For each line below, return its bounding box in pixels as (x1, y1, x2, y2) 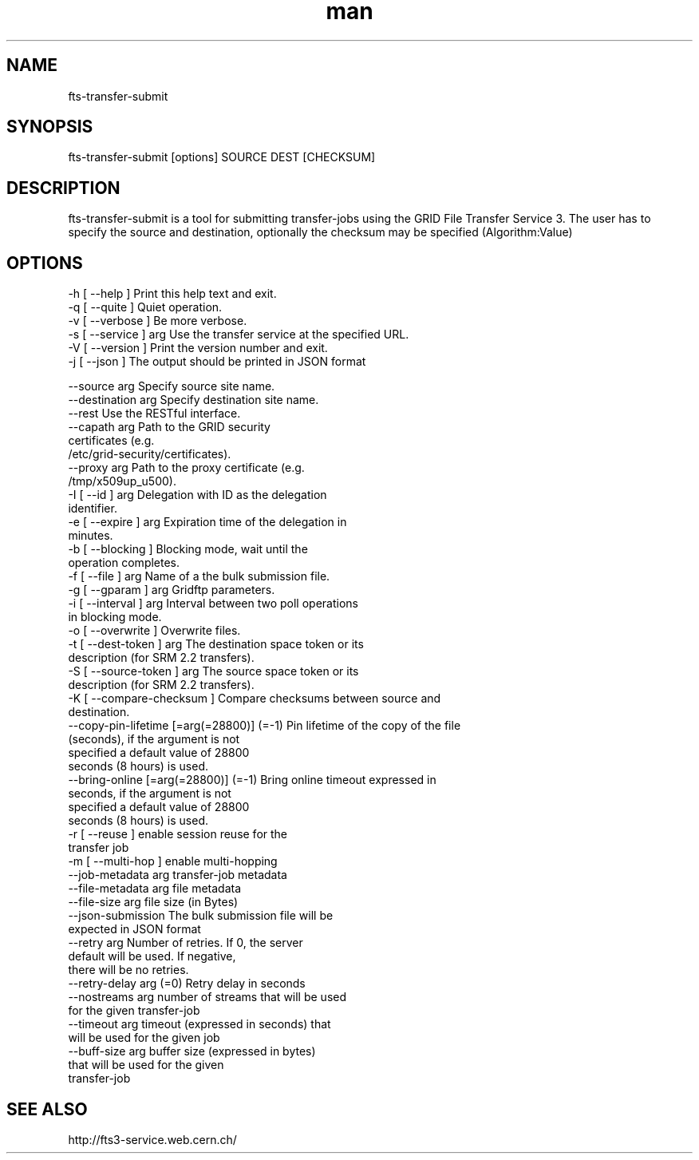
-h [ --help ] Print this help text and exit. (68, 287, 277, 301)
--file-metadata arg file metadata (68, 881, 242, 896)
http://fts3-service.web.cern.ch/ (68, 1132, 237, 1146)
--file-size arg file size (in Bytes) (68, 895, 239, 909)
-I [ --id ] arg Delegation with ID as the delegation (68, 488, 327, 502)
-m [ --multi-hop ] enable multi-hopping (68, 854, 278, 869)
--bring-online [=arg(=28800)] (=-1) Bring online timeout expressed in (68, 773, 436, 787)
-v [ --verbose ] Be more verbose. (68, 314, 247, 328)
